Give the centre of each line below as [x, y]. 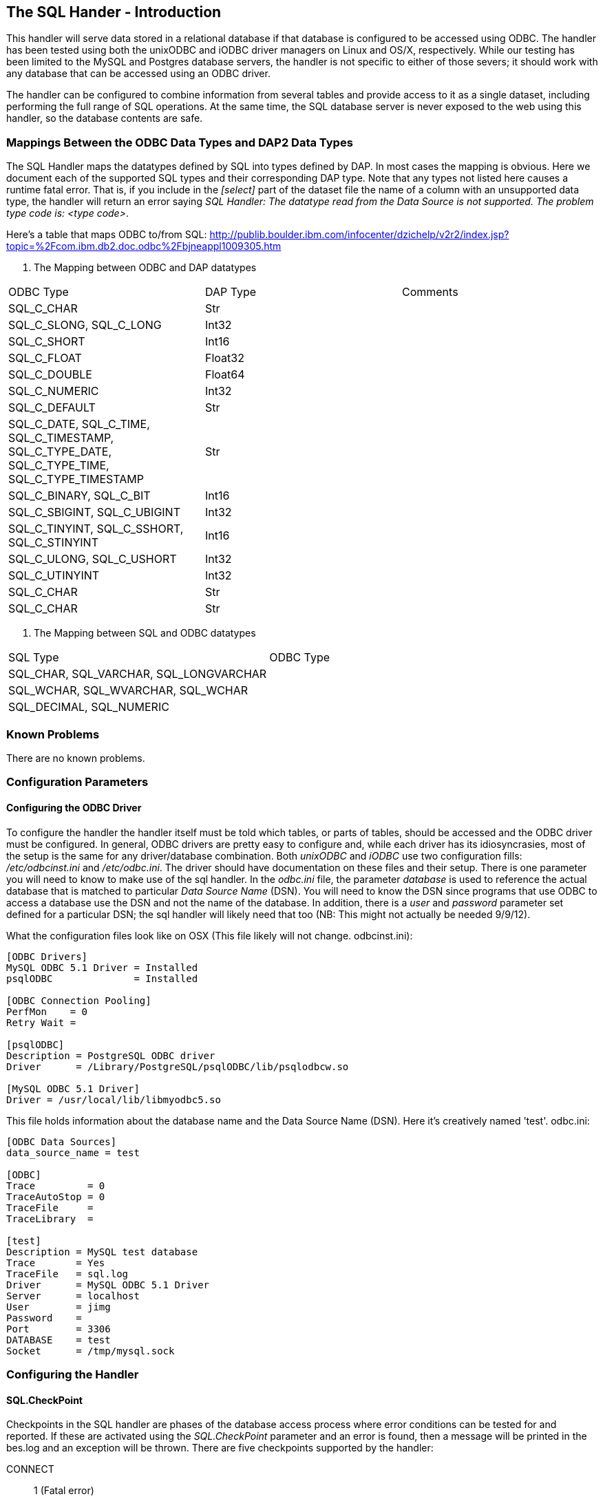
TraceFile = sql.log [67, 1274]
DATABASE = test [59, 1340]
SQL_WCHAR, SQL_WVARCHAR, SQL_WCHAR [128, 691]
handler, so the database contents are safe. [105, 118]
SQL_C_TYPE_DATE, [60, 452]
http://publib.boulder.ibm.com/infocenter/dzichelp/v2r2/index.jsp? [359, 235]
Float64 [225, 375]
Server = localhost [73, 1296]
